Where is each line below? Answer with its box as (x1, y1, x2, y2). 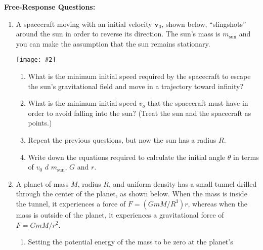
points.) (28, 117, 52, 128)
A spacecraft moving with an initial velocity (16, 18, 152, 29)
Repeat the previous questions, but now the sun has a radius (28, 135, 216, 145)
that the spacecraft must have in (147, 98, 248, 108)
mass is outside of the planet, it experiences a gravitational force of (16, 209, 224, 220)
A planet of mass (16, 178, 69, 189)
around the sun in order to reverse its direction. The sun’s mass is (16, 28, 221, 39)
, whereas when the (188, 198, 248, 209)
